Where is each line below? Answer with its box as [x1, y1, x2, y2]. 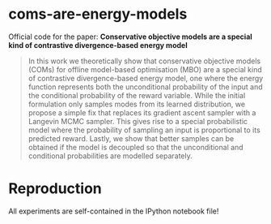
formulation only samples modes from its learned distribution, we [28, 99, 245, 109]
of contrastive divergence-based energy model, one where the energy [28, 73, 264, 83]
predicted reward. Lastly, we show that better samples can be [28, 133, 235, 143]
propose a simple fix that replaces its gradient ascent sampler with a [28, 107, 256, 118]
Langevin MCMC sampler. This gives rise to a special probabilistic [28, 116, 248, 126]
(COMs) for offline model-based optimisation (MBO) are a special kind [28, 64, 263, 74]
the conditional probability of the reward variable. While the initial [28, 90, 246, 100]
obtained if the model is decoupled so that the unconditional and [28, 142, 244, 152]
